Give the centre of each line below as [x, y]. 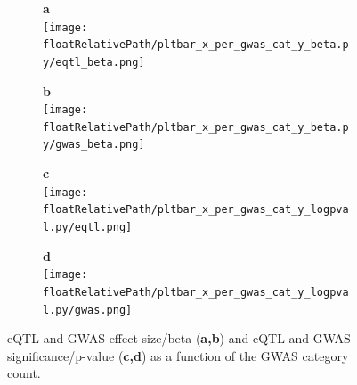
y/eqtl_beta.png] [94, 62]
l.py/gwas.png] [88, 310]
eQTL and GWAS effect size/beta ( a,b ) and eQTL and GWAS [179, 338]
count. [24, 373]
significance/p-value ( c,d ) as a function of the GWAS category [178, 355]
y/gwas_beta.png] [94, 145]
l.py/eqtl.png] [88, 228]
